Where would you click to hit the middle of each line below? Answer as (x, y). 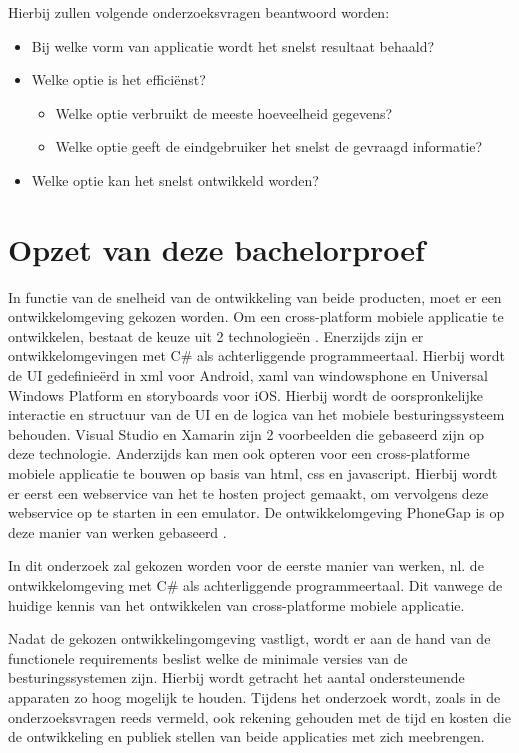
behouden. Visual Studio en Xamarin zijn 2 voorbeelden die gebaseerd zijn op (246, 433)
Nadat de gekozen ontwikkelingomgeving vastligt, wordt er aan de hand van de (249, 638)
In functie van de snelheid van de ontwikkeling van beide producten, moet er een (255, 296)
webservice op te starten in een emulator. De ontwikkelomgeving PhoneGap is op (256, 512)
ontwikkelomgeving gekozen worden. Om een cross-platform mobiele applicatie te (256, 316)
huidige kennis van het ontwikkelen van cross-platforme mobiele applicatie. (236, 604)
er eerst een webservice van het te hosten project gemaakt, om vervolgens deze (248, 492)
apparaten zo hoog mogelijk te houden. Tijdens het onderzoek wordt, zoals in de (254, 696)
